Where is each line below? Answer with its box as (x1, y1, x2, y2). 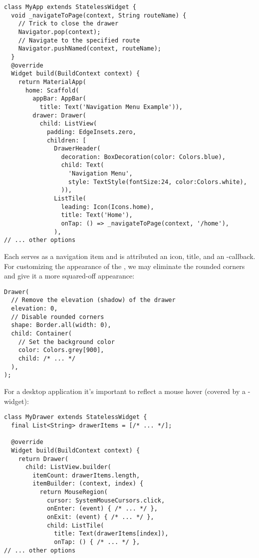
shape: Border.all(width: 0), (11, 321, 111, 329)
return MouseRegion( (39, 488, 108, 496)
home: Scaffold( (25, 86, 79, 94)
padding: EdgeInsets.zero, (46, 128, 136, 135)
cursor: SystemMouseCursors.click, (46, 496, 165, 504)
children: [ (46, 136, 86, 144)
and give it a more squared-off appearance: (4, 270, 135, 281)
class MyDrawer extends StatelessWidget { (4, 413, 147, 421)
